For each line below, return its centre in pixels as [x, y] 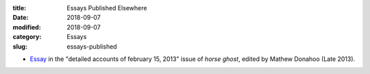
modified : [27, 27]
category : [27, 37]
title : [20, 8]
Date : [21, 18]
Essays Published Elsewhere [107, 8]
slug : [20, 46]
